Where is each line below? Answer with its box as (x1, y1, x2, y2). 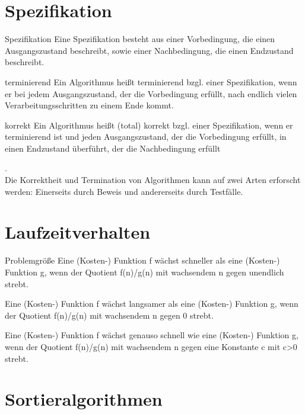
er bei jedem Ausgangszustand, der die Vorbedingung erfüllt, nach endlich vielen (5, 87, 297, 100)
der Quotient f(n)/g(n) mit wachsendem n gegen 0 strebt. (5, 309, 214, 321)
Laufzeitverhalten (5, 220, 151, 244)
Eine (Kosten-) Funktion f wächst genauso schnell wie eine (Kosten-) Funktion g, (5, 329, 298, 341)
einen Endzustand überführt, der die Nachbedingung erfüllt (5, 142, 221, 154)
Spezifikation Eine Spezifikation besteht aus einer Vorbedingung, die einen (5, 33, 275, 45)
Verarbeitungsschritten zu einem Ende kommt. (5, 99, 174, 111)
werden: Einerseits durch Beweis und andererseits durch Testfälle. (5, 185, 243, 197)
